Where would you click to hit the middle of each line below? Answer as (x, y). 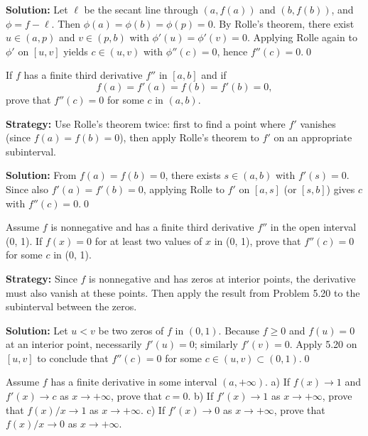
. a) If (278, 382)
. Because (239, 330)
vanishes (318, 123)
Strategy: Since (42, 278)
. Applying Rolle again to (302, 37)
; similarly (216, 344)
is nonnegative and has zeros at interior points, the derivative (222, 278)
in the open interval (313, 227)
